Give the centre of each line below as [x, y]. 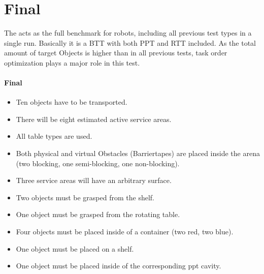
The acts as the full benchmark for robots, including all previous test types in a [128, 33]
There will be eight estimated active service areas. [94, 119]
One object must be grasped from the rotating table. [98, 214]
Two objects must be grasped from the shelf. [85, 197]
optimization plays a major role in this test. [72, 62]
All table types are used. [54, 136]
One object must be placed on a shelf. [75, 248]
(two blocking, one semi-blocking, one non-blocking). [98, 163]
